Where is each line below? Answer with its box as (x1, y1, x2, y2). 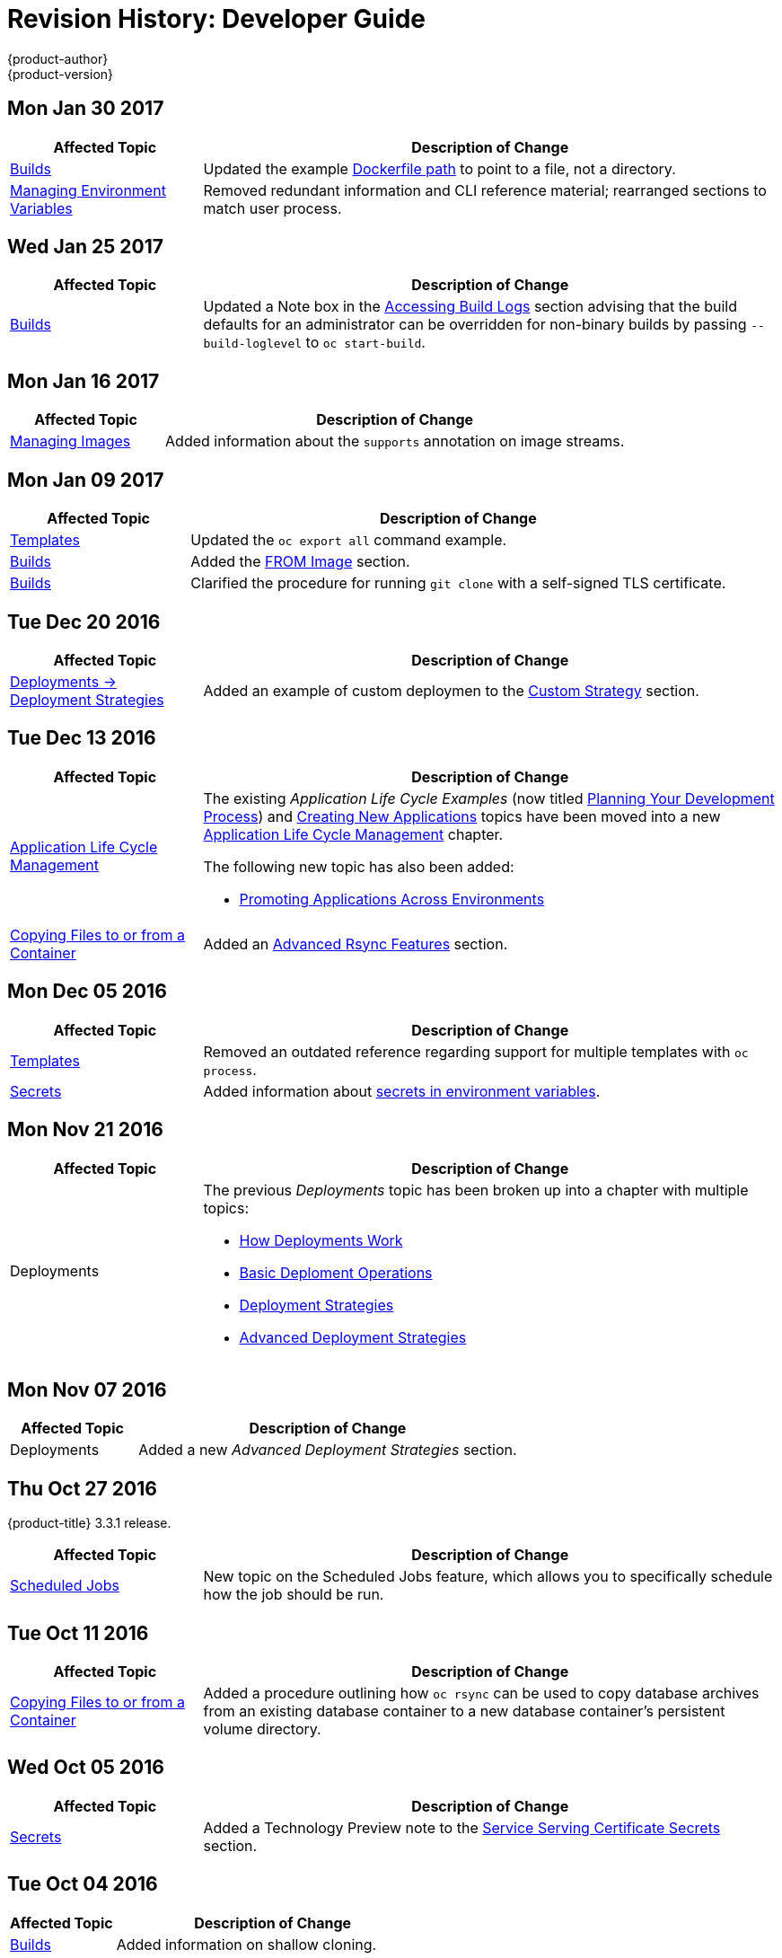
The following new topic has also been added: (203, 857, 514, 876)
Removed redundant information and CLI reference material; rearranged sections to (203, 181, 767, 199)
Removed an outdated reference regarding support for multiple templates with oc (203, 1042, 749, 1061)
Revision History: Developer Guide (7, 4, 426, 34)
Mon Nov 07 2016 (7, 1378, 167, 1401)
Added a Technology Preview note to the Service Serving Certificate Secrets (203, 1818, 721, 1837)
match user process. (203, 198, 342, 217)
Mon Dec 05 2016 (7, 980, 167, 1003)
